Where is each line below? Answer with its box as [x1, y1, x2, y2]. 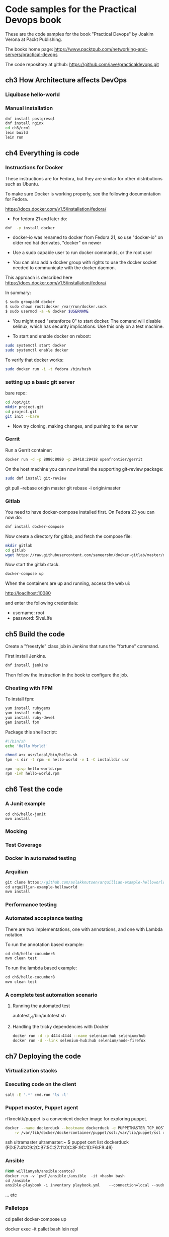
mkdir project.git [5, 404, 44, 410]
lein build [5, 130, 28, 135]
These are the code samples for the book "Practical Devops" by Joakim [5, 31, 154, 37]
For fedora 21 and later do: [12, 216, 67, 222]
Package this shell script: [5, 729, 57, 735]
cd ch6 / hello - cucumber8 [5, 975, 55, 980]
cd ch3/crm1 [5, 125, 30, 131]
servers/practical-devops [5, 52, 58, 58]
